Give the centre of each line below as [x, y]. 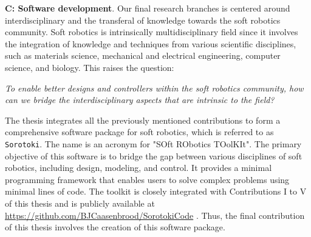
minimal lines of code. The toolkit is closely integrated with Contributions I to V [156, 191]
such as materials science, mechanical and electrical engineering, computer [143, 55]
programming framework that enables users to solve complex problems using [147, 179]
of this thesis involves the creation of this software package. [115, 227]
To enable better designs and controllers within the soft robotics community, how [154, 88]
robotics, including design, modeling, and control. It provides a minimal [138, 168]
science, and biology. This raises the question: [90, 67]
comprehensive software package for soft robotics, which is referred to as [139, 132]
